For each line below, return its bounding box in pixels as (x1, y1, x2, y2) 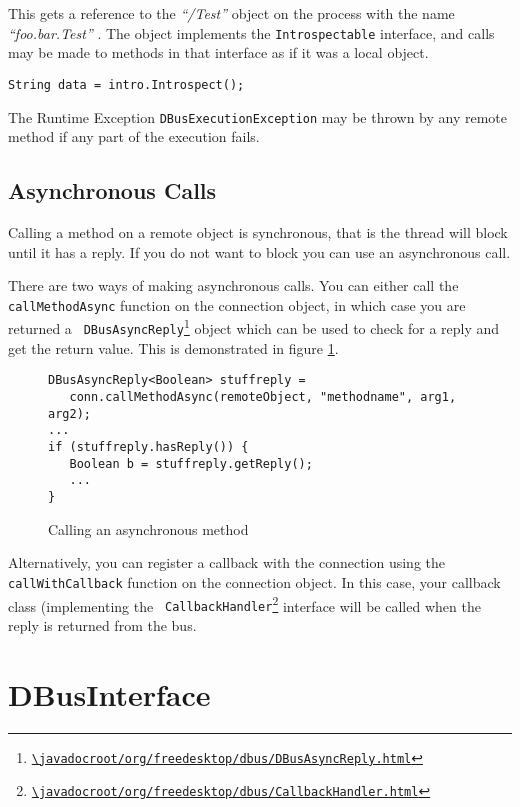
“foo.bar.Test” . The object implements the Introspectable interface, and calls (8, 22, 495, 43)
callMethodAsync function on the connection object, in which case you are (8, 294, 466, 315)
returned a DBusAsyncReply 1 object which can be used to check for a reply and (8, 315, 500, 339)
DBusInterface (8, 673, 211, 714)
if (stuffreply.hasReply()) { (48, 439, 249, 454)
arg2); (48, 406, 91, 421)
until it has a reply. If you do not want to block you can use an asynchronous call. (8, 241, 511, 262)
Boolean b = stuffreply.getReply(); (69, 456, 313, 471)
